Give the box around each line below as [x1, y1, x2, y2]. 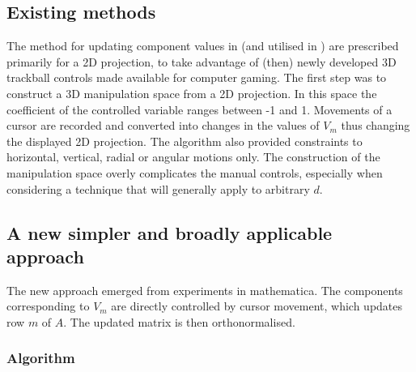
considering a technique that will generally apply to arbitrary [6, 180, 310, 197]
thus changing [341, 117, 410, 134]
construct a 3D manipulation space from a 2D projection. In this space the [6, 84, 377, 101]
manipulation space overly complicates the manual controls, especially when [6, 164, 383, 181]
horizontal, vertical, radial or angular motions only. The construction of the [6, 148, 380, 165]
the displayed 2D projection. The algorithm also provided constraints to [6, 132, 363, 149]
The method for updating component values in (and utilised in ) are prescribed [6, 37, 399, 54]
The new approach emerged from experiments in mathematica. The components [6, 281, 403, 298]
